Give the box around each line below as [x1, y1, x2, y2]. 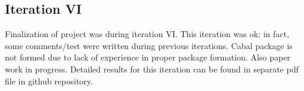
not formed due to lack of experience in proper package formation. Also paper [5, 51, 291, 63]
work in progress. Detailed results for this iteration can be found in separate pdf [5, 62, 299, 75]
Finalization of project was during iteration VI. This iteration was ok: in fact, [5, 28, 290, 40]
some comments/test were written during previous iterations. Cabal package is [5, 39, 293, 51]
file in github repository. [5, 74, 93, 87]
